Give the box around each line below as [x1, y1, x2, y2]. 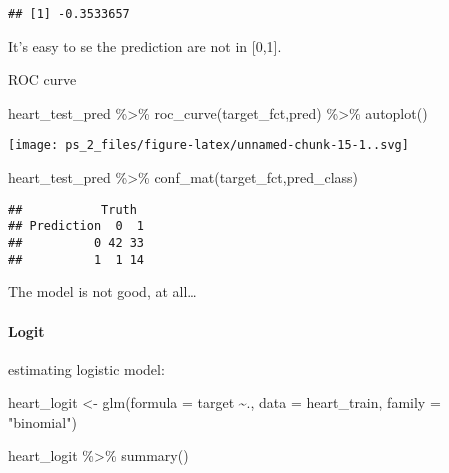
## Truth [8, 202, 137, 217]
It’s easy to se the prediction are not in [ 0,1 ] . [8, 35, 282, 56]
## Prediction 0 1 [8, 219, 145, 234]
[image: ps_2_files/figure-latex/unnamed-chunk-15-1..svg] [8, 138, 409, 153]
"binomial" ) [8, 411, 77, 432]
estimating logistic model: [8, 358, 165, 379]
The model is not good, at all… [8, 281, 197, 302]
